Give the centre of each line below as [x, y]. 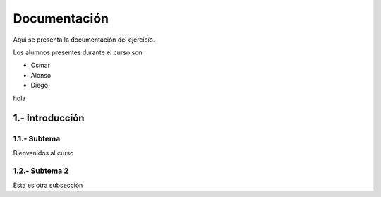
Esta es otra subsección [48, 185]
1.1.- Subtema [37, 139]
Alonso [41, 75]
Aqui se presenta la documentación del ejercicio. [84, 40]
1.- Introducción [49, 118]
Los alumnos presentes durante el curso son [78, 52]
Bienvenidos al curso [43, 153]
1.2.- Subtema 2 [41, 171]
